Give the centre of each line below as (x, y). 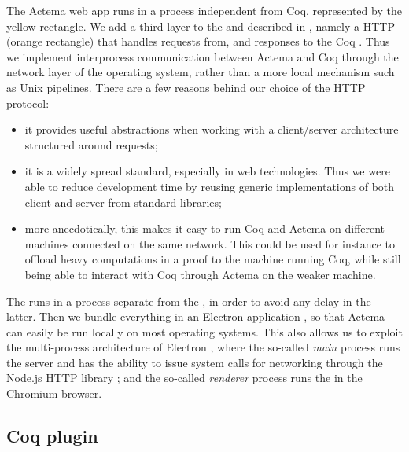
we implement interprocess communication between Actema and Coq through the (203, 56)
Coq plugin (52, 436)
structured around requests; (91, 144)
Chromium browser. (54, 393)
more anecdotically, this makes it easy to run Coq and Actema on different (205, 228)
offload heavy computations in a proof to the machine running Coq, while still (213, 259)
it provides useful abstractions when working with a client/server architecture (212, 129)
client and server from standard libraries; (123, 202)
